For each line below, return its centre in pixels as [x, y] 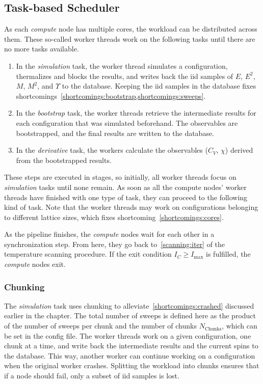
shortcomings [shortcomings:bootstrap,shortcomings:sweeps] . [111, 95]
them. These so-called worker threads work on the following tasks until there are [130, 38]
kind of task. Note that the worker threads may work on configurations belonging [131, 207]
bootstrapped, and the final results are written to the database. [115, 133]
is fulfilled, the [228, 254]
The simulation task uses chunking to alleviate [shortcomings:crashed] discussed [129, 305]
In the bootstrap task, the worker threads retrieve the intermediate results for [136, 113]
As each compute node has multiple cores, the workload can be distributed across [131, 29]
